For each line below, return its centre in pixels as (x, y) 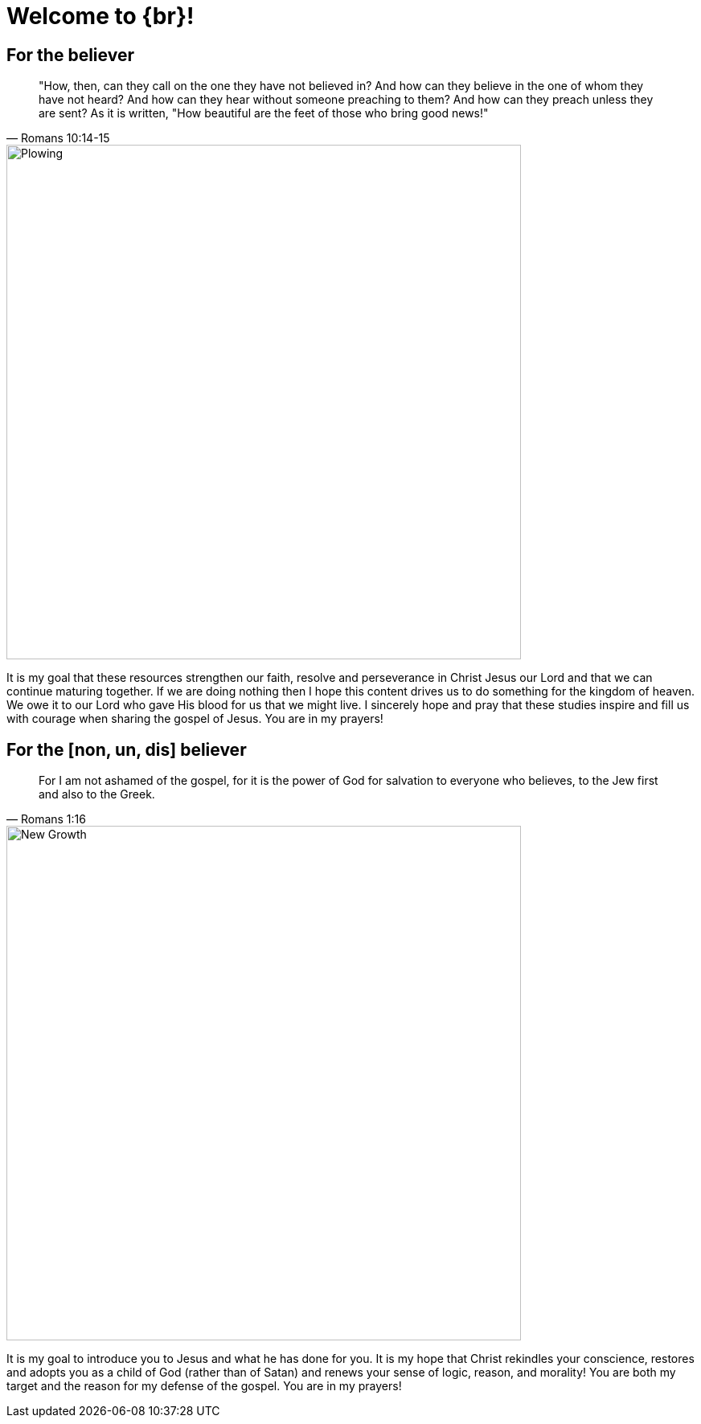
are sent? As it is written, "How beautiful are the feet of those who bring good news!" (264, 113)
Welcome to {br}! (100, 16)
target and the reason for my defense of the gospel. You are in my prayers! (204, 1386)
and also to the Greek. (97, 794)
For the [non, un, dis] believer (127, 749)
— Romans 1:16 (46, 819)
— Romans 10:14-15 (58, 138)
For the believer (70, 55)
